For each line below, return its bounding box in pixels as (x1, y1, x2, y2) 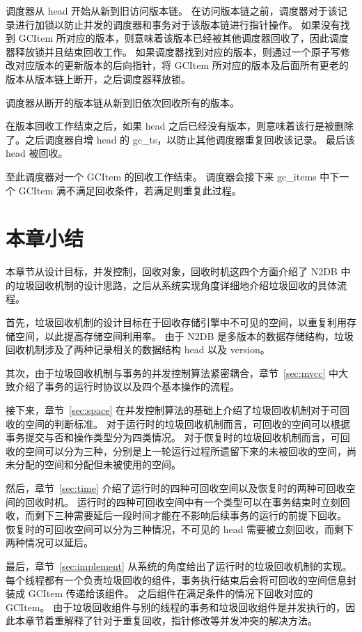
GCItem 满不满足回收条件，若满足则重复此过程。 (18, 183, 242, 197)
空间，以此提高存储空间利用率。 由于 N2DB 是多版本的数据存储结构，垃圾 (15, 328, 354, 343)
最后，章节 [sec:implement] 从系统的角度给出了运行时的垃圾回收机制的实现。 (6, 558, 352, 573)
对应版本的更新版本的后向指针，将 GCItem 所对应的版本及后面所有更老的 (15, 58, 349, 72)
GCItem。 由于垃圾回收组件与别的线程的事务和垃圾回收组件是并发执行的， (6, 599, 346, 614)
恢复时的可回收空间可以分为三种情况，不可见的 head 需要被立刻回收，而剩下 (6, 521, 354, 536)
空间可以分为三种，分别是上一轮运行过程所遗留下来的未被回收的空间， (24, 443, 347, 458)
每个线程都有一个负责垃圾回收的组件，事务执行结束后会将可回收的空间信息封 (6, 572, 356, 587)
